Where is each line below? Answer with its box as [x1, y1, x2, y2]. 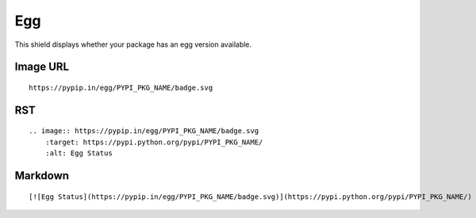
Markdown [14, 169, 70, 182]
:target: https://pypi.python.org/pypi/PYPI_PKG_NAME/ [44, 137, 263, 147]
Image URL [14, 60, 70, 74]
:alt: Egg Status [44, 149, 113, 158]
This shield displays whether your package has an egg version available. [14, 40, 252, 49]
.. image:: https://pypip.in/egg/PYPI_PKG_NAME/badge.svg [29, 127, 259, 136]
